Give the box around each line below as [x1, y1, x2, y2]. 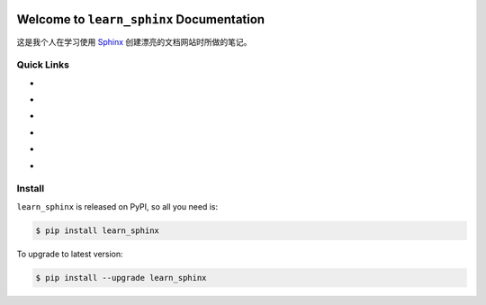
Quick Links [16, 58, 69, 71]
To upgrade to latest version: [16, 248, 123, 259]
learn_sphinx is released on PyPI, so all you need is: [16, 201, 219, 211]
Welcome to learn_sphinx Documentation [16, 12, 265, 27]
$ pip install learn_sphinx [35, 225, 159, 236]
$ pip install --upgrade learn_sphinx [35, 273, 207, 283]
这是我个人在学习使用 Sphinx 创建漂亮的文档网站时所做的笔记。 [16, 36, 252, 47]
